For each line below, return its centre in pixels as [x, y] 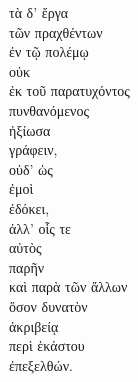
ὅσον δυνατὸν [48, 305]
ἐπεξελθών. [41, 364]
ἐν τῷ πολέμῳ [49, 51]
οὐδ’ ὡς [31, 168]
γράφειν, [33, 149]
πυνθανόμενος [49, 109]
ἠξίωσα [30, 129]
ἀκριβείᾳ [34, 325]
